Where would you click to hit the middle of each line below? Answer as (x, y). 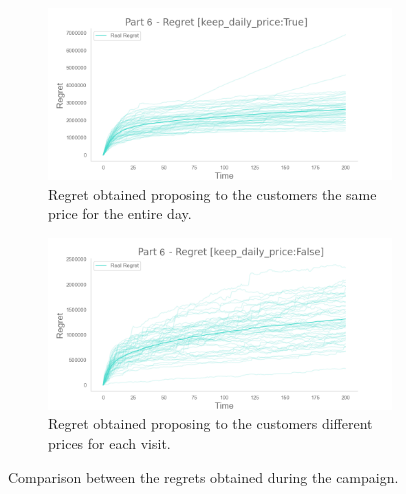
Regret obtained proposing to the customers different (210, 423)
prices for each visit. (109, 442)
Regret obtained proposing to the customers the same (212, 193)
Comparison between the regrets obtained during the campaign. (203, 476)
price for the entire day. (120, 213)
